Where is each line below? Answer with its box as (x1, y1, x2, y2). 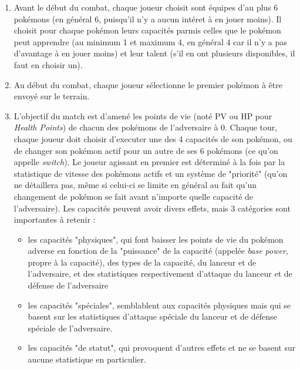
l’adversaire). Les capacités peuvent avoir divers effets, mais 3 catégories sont (14, 202, 291, 214)
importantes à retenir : (14, 213, 96, 226)
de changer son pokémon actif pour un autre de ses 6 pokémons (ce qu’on (14, 144, 278, 156)
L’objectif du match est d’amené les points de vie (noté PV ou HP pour (14, 109, 272, 122)
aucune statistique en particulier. (28, 353, 146, 365)
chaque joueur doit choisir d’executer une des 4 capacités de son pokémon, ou (14, 132, 292, 145)
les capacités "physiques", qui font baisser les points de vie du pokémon (28, 233, 284, 245)
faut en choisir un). (14, 58, 83, 71)
